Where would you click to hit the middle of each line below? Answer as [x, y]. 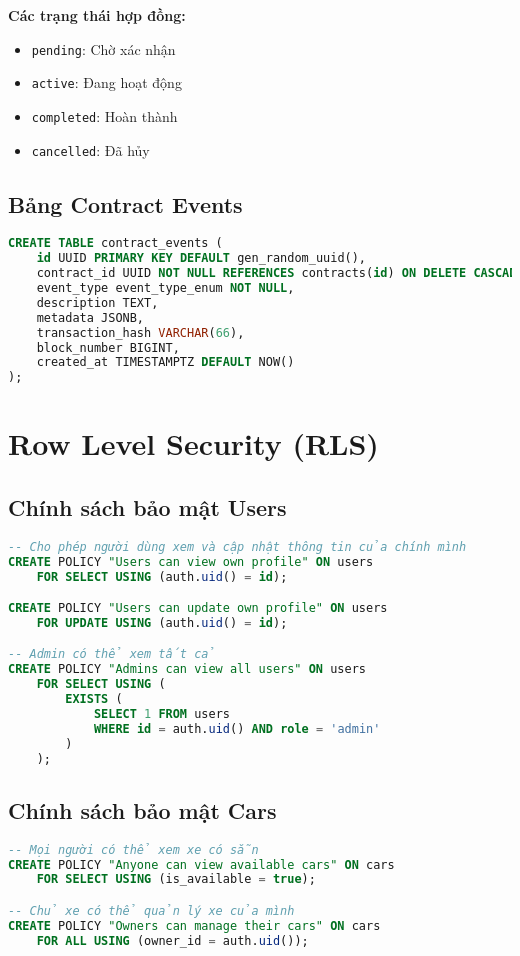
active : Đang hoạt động [106, 82]
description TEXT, [97, 302]
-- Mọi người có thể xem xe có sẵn [133, 849]
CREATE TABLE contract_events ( [115, 243]
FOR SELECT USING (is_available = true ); [176, 879]
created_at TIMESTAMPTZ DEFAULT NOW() [165, 362]
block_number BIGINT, [108, 347]
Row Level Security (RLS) [193, 443]
